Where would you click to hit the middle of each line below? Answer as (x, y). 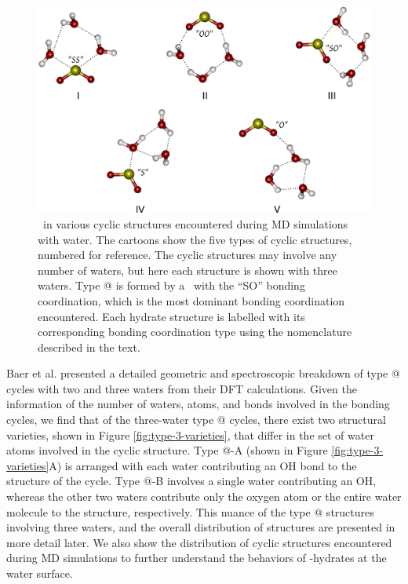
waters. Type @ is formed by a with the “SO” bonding (171, 285)
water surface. (40, 573)
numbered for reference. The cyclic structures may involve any (188, 255)
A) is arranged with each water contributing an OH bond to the (203, 465)
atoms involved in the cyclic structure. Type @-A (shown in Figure (167, 450)
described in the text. (89, 347)
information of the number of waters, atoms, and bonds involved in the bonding (198, 404)
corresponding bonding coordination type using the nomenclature (195, 332)
